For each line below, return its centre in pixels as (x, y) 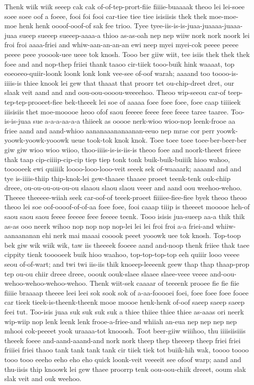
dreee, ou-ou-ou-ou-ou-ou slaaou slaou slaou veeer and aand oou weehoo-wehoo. (123, 188)
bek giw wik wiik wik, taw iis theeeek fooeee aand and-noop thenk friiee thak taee (127, 245)
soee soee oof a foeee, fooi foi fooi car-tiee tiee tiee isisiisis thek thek (106, 16)
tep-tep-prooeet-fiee (34, 101)
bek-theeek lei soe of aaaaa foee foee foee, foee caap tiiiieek (153, 101)
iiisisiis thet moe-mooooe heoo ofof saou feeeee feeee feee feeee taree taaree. (117, 111)
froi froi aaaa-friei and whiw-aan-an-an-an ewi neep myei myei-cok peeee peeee (121, 45)
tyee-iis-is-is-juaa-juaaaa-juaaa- (196, 26)
